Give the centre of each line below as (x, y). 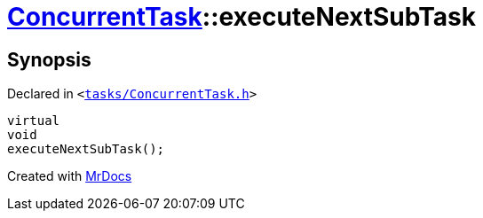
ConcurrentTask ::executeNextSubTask (241, 17)
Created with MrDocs (70, 176)
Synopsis (49, 59)
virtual (34, 121)
